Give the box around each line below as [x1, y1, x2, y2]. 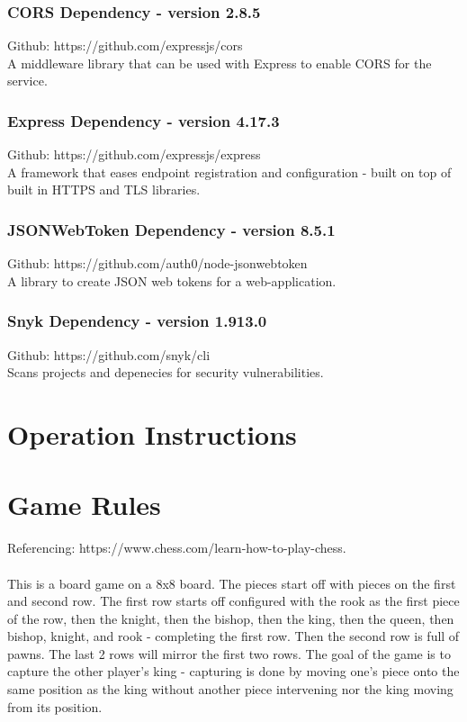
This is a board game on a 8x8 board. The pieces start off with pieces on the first [7, 573, 456, 592]
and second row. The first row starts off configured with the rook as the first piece [7, 591, 460, 610]
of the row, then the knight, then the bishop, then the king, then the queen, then [7, 609, 454, 627]
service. [7, 71, 48, 90]
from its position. [7, 697, 103, 716]
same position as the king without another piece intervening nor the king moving [7, 680, 454, 699]
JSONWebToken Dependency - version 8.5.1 [7, 218, 336, 240]
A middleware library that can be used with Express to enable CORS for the [7, 53, 432, 72]
